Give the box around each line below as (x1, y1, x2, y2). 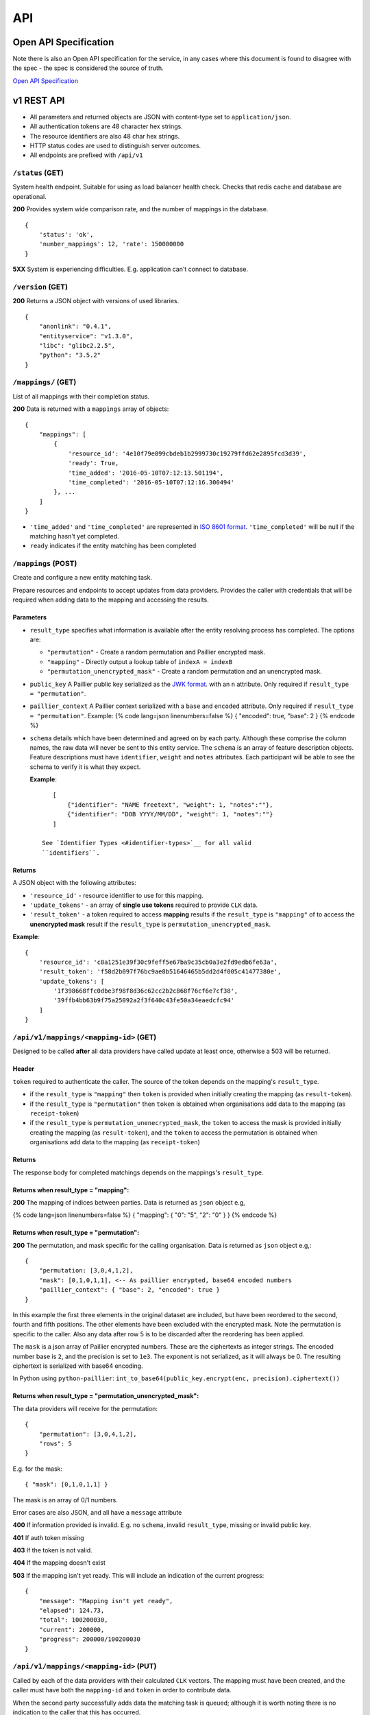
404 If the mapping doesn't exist (12, 1559, 106, 1567)
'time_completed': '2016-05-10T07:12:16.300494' (68, 478, 234, 486)
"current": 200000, (38, 1626, 105, 1633)
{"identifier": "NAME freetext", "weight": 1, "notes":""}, (67, 801, 273, 809)
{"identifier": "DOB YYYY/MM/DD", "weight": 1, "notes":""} (67, 810, 273, 818)
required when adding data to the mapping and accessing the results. (12, 595, 209, 604)
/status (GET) (12, 168, 64, 178)
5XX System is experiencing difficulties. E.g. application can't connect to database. (12, 265, 249, 274)
